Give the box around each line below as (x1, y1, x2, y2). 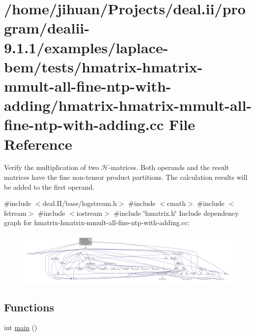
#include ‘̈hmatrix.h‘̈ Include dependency (114, 207, 239, 218)
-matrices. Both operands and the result (108, 162, 229, 172)
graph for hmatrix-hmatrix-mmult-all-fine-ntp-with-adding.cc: (4, 217, 190, 228)
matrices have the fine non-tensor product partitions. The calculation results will (4, 172, 248, 182)
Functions (4, 299, 54, 314)
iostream (76, 207, 102, 218)
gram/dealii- (4, 18, 90, 38)
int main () (4, 322, 37, 333)
